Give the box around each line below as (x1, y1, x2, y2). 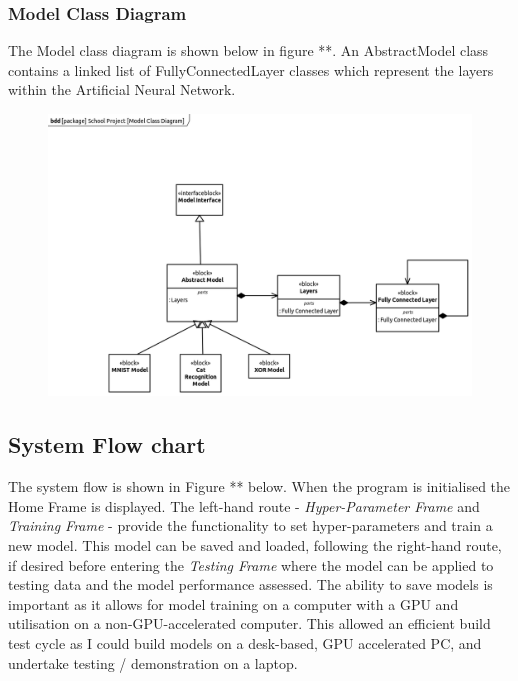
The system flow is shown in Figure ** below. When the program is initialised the (8, 476, 511, 497)
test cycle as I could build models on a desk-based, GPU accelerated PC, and (8, 632, 482, 653)
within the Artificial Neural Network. (8, 79, 236, 100)
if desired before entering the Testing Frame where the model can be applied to (8, 554, 494, 575)
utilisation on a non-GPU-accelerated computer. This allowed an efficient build (8, 613, 491, 634)
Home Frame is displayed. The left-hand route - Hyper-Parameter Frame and (8, 495, 480, 516)
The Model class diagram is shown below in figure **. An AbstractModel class (8, 40, 489, 61)
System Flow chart (8, 429, 206, 460)
